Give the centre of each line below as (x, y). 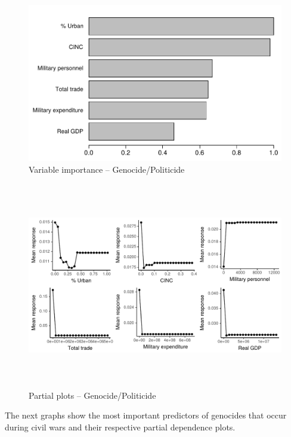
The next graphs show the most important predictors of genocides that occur (146, 415)
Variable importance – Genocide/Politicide (107, 169)
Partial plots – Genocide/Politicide (92, 395)
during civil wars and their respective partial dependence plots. (120, 427)
